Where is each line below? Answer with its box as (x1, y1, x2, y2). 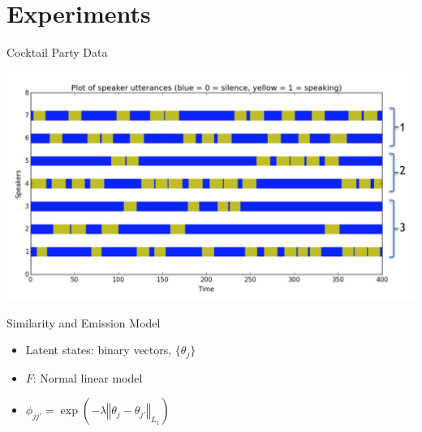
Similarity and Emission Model (6, 314, 161, 331)
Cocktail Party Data (6, 44, 108, 61)
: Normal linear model (32, 369, 143, 386)
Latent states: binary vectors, (25, 341, 172, 358)
